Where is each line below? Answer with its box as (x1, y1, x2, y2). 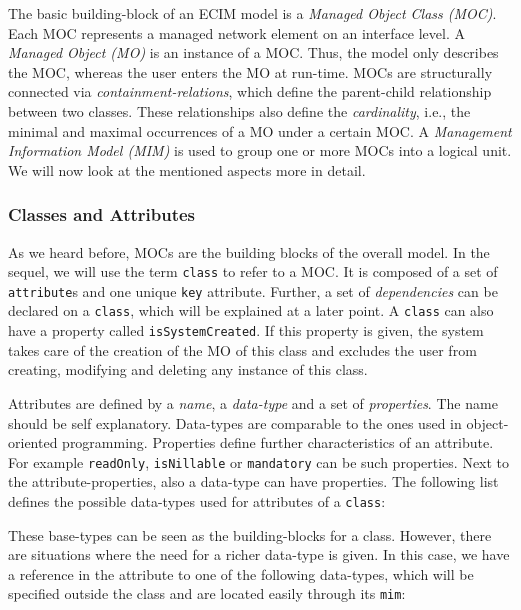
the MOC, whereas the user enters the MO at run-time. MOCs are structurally (8, 61, 493, 82)
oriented (8, 432, 58, 453)
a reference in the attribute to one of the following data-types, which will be (8, 563, 474, 584)
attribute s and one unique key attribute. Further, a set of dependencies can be (8, 280, 498, 301)
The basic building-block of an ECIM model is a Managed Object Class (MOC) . (8, 3, 497, 23)
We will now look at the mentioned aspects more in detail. (8, 159, 366, 180)
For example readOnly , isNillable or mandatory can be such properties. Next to (8, 451, 510, 472)
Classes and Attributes (8, 202, 196, 227)
